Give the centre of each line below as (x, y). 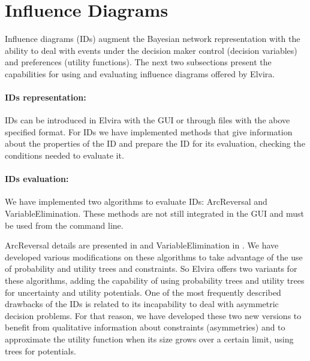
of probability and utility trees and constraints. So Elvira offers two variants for (151, 269)
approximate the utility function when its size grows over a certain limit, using (149, 339)
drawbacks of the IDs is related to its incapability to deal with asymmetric (142, 304)
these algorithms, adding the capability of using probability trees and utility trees (155, 280)
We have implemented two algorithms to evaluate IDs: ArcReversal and (136, 201)
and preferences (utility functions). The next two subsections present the (138, 62)
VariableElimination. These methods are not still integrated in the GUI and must (154, 213)
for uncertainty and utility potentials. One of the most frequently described (143, 292)
